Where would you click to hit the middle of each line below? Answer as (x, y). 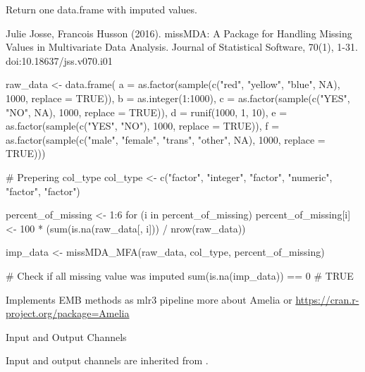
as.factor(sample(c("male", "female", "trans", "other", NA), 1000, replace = (166, 139)
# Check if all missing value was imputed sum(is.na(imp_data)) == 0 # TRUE (180, 275)
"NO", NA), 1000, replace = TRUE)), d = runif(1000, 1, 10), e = (147, 112)
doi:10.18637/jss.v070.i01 (59, 60)
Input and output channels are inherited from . (107, 360)
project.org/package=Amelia (68, 313)
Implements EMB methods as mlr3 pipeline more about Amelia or (149, 299)
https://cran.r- (327, 299)
